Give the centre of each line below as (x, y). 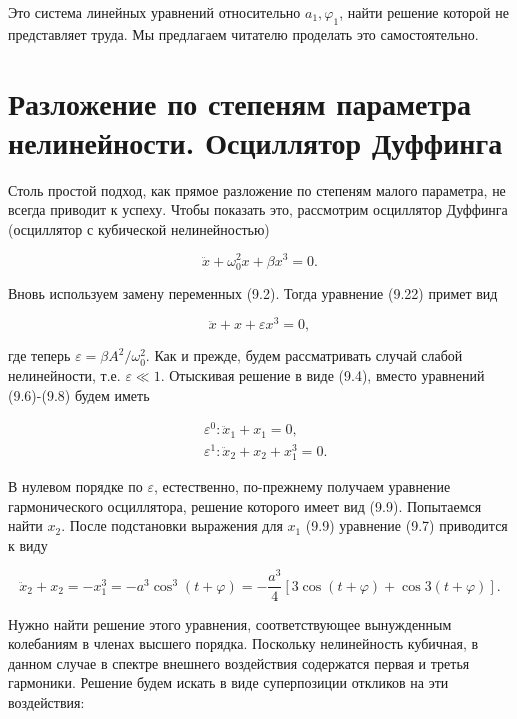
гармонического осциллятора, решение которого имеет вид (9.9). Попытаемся (245, 505)
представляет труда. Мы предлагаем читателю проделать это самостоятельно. (243, 33)
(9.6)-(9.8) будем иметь (79, 394)
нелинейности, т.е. (64, 374)
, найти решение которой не (424, 12)
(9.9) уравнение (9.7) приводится (406, 525)
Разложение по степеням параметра (240, 102)
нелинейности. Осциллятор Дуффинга (255, 141)
